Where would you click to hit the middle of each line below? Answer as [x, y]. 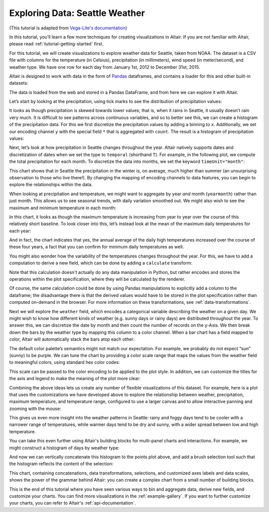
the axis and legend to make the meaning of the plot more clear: [75, 379]
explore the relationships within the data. [51, 185]
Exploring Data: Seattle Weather [77, 13]
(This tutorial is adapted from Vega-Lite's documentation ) [68, 28]
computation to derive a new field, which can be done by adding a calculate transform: [101, 263]
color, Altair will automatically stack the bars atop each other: [72, 339]
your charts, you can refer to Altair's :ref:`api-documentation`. [73, 503]
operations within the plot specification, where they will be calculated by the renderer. [97, 279]
